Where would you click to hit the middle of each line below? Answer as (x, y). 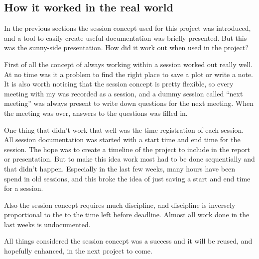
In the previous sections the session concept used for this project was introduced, (128, 28)
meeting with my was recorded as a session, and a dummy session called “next (124, 93)
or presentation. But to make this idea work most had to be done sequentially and (129, 159)
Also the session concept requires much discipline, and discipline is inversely (120, 205)
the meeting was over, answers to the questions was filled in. (96, 113)
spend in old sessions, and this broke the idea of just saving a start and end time (127, 178)
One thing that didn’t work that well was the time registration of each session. (124, 129)
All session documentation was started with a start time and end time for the (122, 139)
